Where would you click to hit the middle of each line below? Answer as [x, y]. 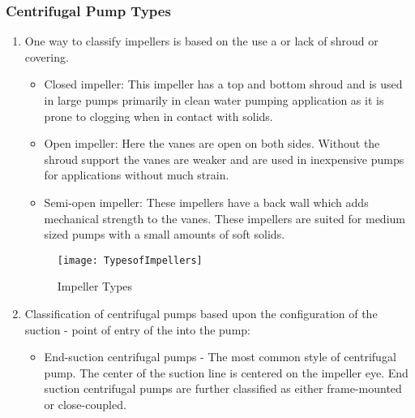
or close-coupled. [85, 404]
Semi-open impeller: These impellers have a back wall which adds [206, 202]
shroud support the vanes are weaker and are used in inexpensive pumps [224, 159]
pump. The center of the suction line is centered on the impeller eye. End [226, 372]
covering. [47, 56]
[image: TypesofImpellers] [130, 260]
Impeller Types [95, 286]
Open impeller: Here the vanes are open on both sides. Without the [212, 143]
